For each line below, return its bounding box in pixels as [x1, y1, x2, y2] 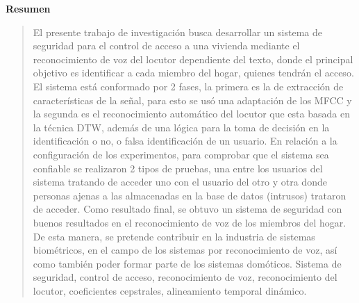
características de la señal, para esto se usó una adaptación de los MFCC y [33, 92, 352, 107]
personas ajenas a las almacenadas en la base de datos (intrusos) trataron [33, 188, 347, 202]
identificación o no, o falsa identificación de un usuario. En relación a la [33, 133, 337, 148]
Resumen [6, 1, 51, 15]
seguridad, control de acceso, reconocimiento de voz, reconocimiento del [33, 270, 337, 284]
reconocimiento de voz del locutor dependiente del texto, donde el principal [33, 51, 353, 66]
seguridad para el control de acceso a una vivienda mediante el [33, 38, 300, 53]
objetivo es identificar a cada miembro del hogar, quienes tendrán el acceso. [33, 65, 354, 80]
